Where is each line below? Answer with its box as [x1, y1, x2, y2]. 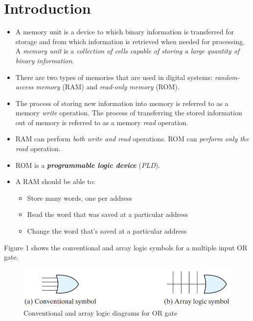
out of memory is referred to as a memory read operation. [15, 117, 188, 127]
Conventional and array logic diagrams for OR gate [23, 307, 178, 318]
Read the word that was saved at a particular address [27, 209, 188, 219]
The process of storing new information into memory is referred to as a [15, 98, 229, 108]
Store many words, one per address [27, 192, 132, 203]
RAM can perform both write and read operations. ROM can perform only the [15, 134, 249, 144]
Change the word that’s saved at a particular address [27, 226, 187, 236]
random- [214, 72, 240, 82]
